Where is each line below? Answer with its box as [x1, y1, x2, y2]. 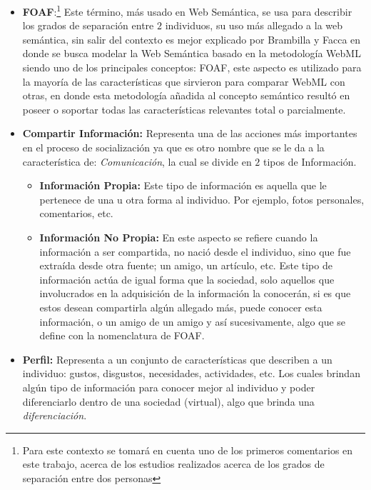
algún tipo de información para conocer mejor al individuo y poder [22, 379, 315, 394]
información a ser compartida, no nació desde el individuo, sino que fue [39, 244, 351, 259]
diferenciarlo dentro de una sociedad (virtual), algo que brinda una [22, 394, 315, 409]
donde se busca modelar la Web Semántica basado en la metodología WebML [22, 46, 361, 61]
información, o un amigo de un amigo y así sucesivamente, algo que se [39, 314, 346, 329]
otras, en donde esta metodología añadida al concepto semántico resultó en [22, 88, 350, 103]
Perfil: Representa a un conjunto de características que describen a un [22, 351, 332, 366]
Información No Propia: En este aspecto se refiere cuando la [39, 229, 318, 244]
